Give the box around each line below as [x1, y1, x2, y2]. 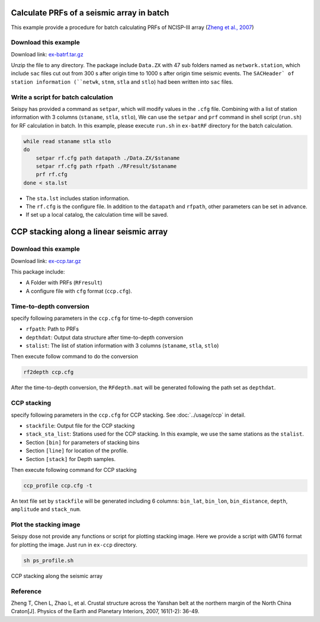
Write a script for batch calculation [11, 93, 113, 101]
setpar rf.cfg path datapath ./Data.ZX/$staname [36, 154, 180, 161]
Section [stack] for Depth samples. [25, 455, 116, 462]
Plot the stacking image [11, 521, 81, 529]
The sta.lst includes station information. [25, 195, 130, 202]
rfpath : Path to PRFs [25, 325, 79, 332]
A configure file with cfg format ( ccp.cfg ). [25, 287, 133, 294]
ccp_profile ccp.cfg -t [23, 482, 93, 489]
